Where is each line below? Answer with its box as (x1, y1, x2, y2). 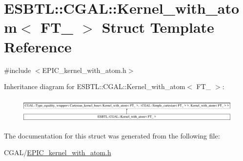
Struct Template (101, 17, 214, 37)
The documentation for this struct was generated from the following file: (4, 131, 220, 141)
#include (4, 65, 31, 75)
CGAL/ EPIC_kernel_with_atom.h (4, 147, 111, 157)
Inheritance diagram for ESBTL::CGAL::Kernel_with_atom (4, 81, 185, 92)
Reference (4, 36, 72, 56)
